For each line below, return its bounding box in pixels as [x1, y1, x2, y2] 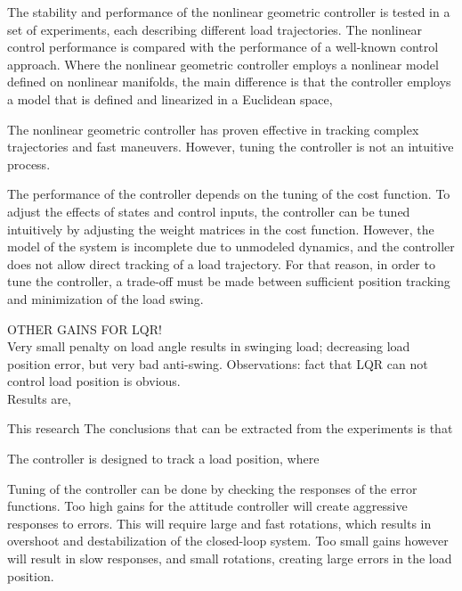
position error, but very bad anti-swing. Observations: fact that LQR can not [7, 354, 428, 373]
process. [7, 154, 51, 173]
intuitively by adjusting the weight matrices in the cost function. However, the [7, 219, 434, 238]
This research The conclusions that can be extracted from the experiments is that [7, 419, 453, 438]
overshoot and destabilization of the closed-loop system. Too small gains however [7, 531, 449, 550]
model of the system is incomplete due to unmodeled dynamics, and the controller [7, 237, 455, 256]
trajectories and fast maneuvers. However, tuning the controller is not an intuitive [7, 137, 454, 156]
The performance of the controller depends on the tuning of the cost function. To [7, 185, 450, 203]
